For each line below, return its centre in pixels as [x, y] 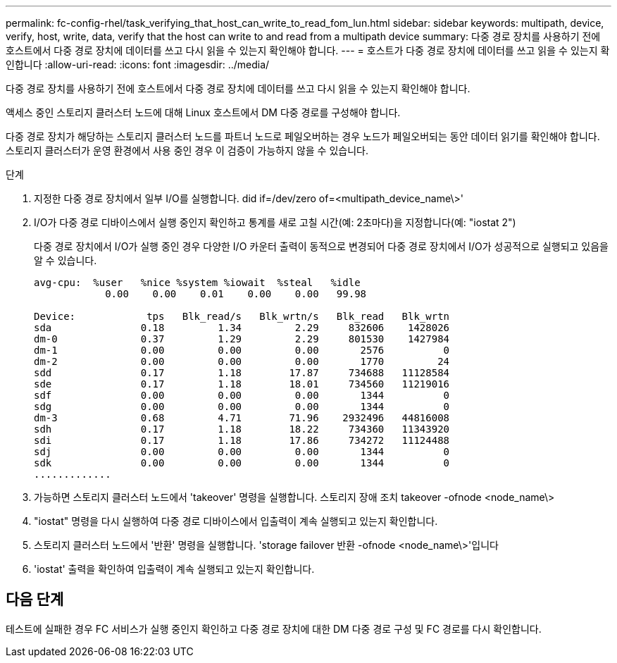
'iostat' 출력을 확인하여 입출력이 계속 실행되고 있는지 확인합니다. [174, 569]
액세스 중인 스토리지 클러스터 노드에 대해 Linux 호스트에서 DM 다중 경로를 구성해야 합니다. [203, 112]
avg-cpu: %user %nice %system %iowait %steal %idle [197, 283]
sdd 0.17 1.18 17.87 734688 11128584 [242, 373]
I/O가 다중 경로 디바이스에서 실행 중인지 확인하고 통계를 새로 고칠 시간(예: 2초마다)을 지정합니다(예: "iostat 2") [275, 222]
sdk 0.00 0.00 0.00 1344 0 [242, 463]
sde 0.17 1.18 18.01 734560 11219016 [242, 384]
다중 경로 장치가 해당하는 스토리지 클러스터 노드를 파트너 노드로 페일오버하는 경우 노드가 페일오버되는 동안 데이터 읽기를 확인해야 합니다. [303, 136]
